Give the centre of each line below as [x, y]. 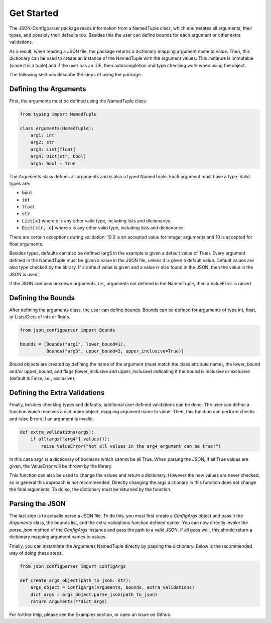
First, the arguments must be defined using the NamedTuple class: [78, 101]
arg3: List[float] [53, 149]
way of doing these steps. [36, 553]
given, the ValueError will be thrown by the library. [61, 466]
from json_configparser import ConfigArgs [73, 567]
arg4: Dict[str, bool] [58, 156]
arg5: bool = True [53, 163]
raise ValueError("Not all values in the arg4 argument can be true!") [131, 446]
